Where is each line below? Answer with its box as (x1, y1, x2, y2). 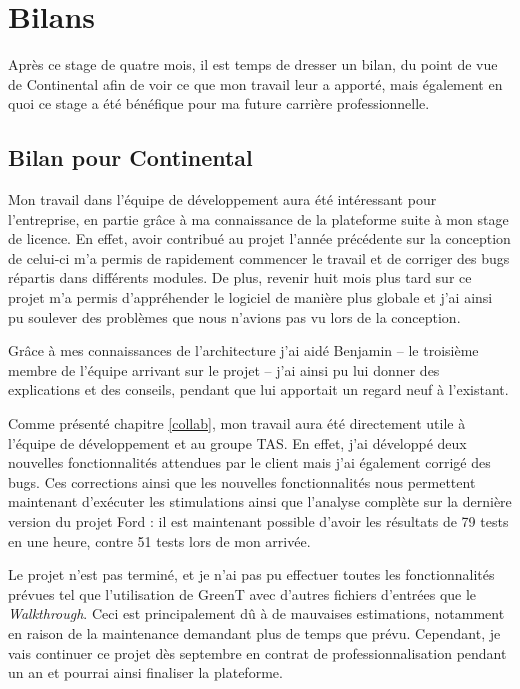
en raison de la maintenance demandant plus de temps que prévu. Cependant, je (8, 622, 501, 643)
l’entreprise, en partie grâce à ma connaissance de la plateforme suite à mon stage (8, 208, 509, 229)
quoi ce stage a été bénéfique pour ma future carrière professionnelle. (8, 93, 430, 114)
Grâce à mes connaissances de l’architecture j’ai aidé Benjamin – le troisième (8, 340, 479, 361)
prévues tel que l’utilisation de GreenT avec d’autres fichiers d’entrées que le (8, 583, 477, 604)
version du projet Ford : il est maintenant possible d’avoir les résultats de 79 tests (8, 511, 509, 532)
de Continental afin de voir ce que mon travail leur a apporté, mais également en (8, 73, 503, 94)
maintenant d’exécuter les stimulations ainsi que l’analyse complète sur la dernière (8, 491, 512, 512)
